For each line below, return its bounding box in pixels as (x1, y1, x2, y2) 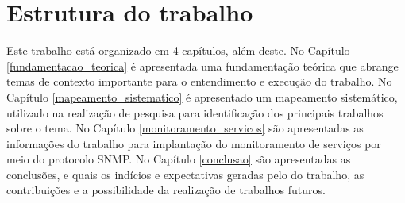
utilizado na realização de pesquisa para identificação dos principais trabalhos (6, 104, 384, 121)
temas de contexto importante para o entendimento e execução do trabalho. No (6, 73, 392, 90)
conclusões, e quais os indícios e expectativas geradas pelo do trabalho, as (6, 166, 364, 182)
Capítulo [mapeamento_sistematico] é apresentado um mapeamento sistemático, (6, 88, 398, 105)
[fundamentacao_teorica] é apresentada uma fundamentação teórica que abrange (6, 57, 399, 74)
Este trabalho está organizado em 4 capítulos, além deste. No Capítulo (6, 42, 350, 59)
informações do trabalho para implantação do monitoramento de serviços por (6, 135, 381, 151)
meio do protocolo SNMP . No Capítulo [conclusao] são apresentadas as (6, 151, 351, 167)
